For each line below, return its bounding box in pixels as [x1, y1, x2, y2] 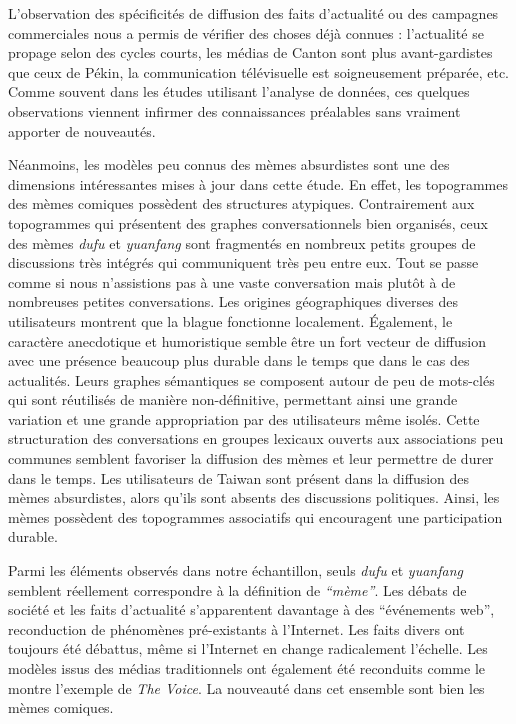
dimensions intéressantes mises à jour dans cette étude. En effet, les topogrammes [8, 173, 508, 194]
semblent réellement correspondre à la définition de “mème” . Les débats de [8, 579, 467, 600]
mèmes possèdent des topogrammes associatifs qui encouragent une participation [8, 506, 503, 527]
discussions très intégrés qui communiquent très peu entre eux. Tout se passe [8, 252, 479, 273]
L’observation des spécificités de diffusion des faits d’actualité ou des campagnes [8, 3, 499, 23]
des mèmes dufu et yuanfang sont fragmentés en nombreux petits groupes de [8, 232, 476, 253]
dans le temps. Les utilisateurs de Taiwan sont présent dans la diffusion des [8, 467, 470, 488]
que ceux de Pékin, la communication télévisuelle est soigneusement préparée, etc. [8, 61, 510, 82]
